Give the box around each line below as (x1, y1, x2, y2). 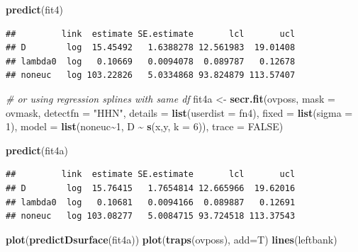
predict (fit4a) (6, 142, 68, 157)
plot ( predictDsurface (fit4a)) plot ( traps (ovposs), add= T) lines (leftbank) (6, 231, 337, 246)
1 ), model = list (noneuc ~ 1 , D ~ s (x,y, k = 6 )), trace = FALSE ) (6, 119, 284, 134)
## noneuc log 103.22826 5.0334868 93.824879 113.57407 (6, 70, 296, 81)
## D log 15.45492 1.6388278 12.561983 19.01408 (6, 42, 296, 53)
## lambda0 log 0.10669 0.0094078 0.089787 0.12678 (6, 56, 296, 67)
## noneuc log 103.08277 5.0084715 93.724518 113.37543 (6, 211, 296, 222)
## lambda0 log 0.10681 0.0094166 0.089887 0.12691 (6, 197, 296, 207)
